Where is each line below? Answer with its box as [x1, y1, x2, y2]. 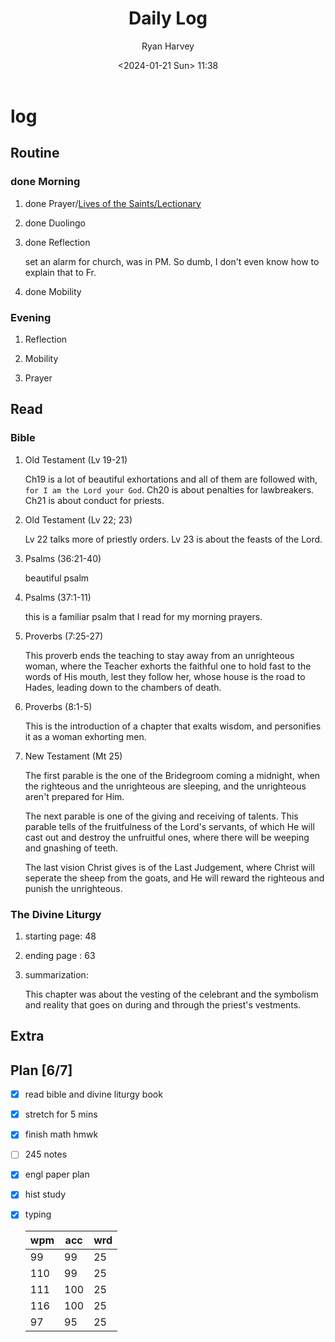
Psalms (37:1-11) [24, 591, 92, 603]
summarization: [24, 968, 89, 981]
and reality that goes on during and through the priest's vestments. [24, 998, 302, 1011]
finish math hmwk [24, 1128, 99, 1141]
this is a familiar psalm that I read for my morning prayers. [24, 610, 263, 622]
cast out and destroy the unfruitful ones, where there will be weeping [24, 831, 310, 843]
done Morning [10, 175, 81, 189]
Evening [10, 310, 52, 324]
